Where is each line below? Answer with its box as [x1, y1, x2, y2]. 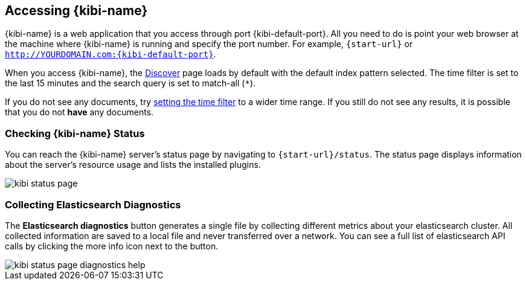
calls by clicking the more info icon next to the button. [5, 240, 219, 251]
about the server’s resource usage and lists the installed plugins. [5, 159, 261, 170]
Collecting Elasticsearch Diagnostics [5, 198, 181, 211]
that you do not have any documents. [5, 107, 154, 118]
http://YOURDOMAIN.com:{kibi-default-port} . [5, 49, 216, 60]
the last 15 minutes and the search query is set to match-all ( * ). [5, 78, 256, 89]
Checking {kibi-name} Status [5, 127, 145, 139]
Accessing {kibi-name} [5, 3, 148, 18]
